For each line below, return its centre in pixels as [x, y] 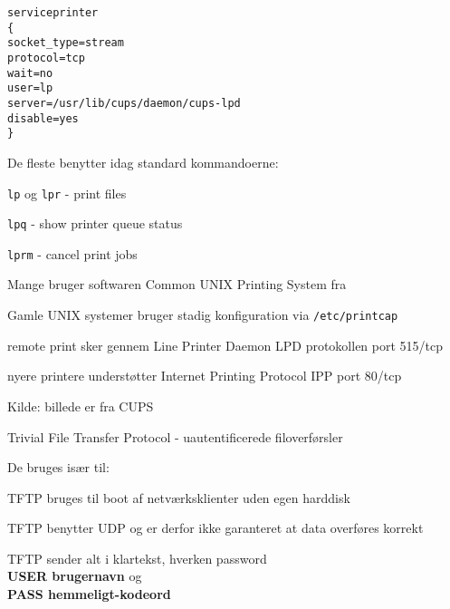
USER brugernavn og [75, 576]
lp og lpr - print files [67, 193]
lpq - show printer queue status [95, 223]
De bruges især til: [58, 467]
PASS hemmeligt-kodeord [89, 594]
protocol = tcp [46, 58]
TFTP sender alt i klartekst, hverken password [137, 558]
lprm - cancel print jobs [72, 253]
